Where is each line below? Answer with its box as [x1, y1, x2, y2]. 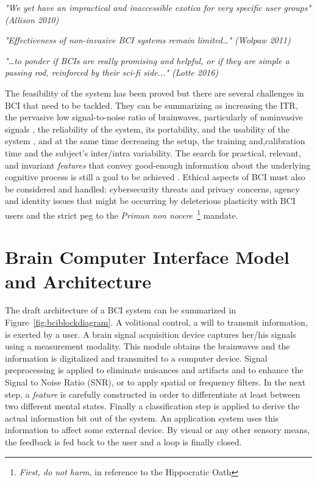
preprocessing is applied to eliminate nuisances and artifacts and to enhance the [5, 363, 304, 376]
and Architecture [5, 268, 152, 293]
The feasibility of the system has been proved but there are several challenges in [5, 86, 304, 99]
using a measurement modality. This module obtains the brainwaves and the [5, 340, 290, 352]
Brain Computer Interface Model [5, 244, 290, 269]
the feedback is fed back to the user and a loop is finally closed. [5, 436, 242, 448]
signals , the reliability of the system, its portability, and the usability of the [5, 122, 290, 135]
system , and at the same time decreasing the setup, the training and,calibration [5, 134, 305, 147]
